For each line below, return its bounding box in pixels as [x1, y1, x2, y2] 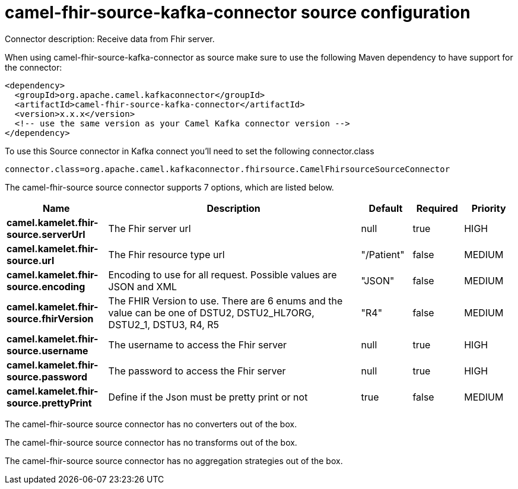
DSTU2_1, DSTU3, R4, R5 [108, 318, 220, 331]
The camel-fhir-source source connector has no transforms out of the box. [5, 437, 297, 447]
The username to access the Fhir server [108, 338, 287, 351]
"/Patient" [361, 248, 405, 261]
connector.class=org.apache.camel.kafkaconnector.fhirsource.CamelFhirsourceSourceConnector [5, 164, 450, 174]
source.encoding [7, 280, 85, 293]
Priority [471, 202, 506, 214]
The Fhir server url [108, 222, 191, 234]
